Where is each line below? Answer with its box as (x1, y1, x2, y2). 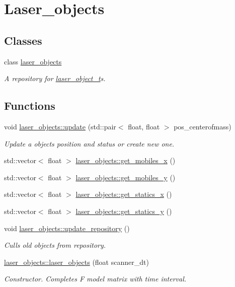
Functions (4, 98, 55, 113)
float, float (128, 121, 160, 131)
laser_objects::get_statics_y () (75, 205, 172, 216)
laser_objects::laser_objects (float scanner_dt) (4, 256, 149, 267)
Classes (4, 32, 42, 48)
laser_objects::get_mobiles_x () (75, 155, 176, 166)
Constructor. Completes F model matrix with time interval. (4, 273, 187, 284)
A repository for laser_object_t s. (4, 73, 106, 84)
